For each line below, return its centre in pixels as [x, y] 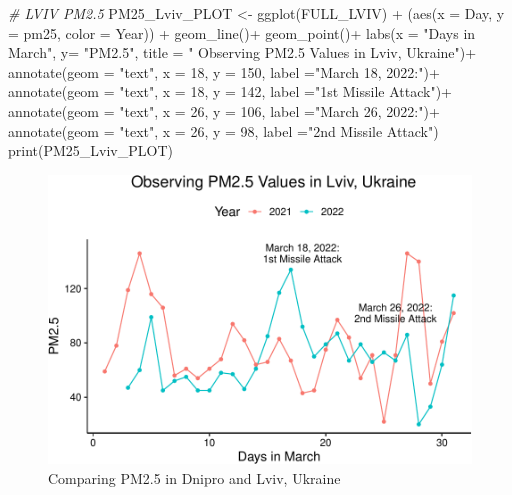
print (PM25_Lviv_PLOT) [90, 150]
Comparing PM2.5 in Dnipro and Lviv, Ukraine [194, 477]
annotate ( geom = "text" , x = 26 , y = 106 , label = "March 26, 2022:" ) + [224, 110]
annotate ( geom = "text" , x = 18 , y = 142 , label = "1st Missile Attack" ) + [230, 91]
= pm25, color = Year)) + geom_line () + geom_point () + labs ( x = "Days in [242, 32]
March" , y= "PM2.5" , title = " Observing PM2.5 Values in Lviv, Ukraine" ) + [242, 52]
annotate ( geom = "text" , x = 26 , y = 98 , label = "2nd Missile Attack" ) [223, 130]
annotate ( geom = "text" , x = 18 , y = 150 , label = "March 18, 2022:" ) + [224, 71]
